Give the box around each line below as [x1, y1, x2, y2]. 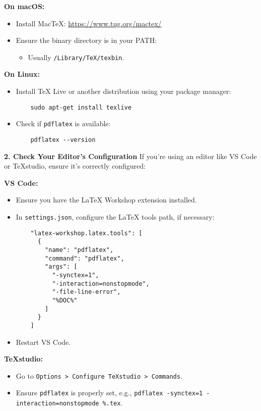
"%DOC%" [52, 296, 78, 304]
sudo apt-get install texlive [30, 104, 132, 111]
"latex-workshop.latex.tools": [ [30, 229, 143, 237]
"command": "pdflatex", [45, 254, 124, 262]
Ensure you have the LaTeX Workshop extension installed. [16, 194, 197, 205]
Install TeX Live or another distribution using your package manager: [16, 86, 231, 96]
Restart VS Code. [16, 336, 71, 347]
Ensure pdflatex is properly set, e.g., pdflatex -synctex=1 [16, 387, 203, 398]
